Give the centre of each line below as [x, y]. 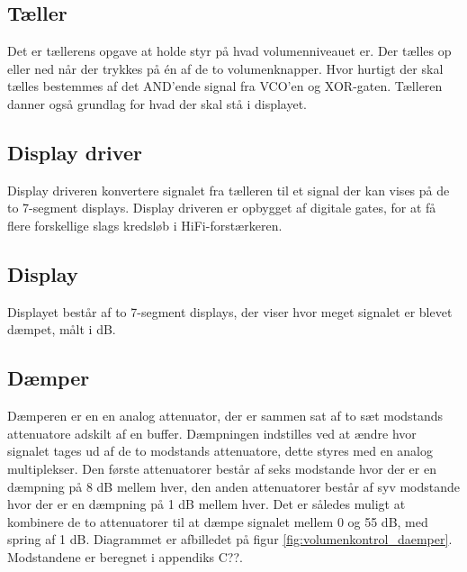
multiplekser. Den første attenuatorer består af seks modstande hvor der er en [222, 468]
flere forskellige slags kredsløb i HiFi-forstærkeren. [145, 225]
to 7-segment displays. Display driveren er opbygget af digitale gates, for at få [222, 208]
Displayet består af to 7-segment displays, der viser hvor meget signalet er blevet [230, 311]
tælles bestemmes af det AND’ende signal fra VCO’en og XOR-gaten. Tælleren [225, 86]
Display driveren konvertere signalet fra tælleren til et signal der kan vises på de [229, 190]
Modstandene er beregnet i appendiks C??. [125, 556]
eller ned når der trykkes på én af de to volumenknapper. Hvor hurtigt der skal [225, 68]
